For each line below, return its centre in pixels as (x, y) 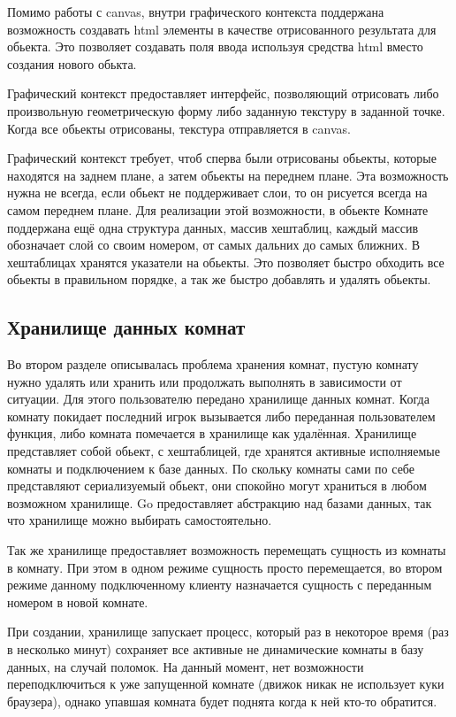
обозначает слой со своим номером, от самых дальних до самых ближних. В (214, 245)
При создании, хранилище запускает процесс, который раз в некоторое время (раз (228, 632)
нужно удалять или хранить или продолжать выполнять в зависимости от (205, 381)
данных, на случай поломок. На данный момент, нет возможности (186, 666)
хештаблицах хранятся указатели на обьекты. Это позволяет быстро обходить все (226, 262)
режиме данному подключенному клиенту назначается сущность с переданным (220, 585)
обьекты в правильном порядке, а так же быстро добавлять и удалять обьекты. (219, 279)
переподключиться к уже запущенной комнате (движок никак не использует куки (226, 684)
